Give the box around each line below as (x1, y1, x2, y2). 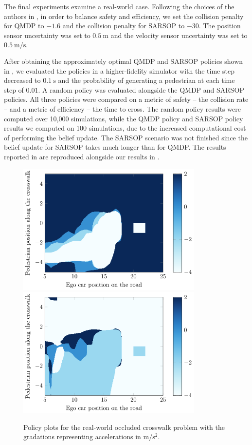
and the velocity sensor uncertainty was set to (110, 30, 248, 40)
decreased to (4, 75, 41, 85)
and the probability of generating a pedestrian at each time (58, 75, 235, 85)
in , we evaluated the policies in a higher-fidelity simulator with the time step (4, 65, 234, 76)
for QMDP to (4, 20, 44, 31)
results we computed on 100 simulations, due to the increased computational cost (4, 123, 246, 133)
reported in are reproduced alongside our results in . (4, 151, 160, 161)
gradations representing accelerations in (23, 431, 141, 442)
